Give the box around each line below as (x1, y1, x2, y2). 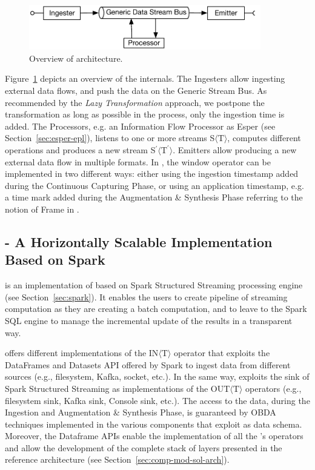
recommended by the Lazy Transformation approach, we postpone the (5, 96, 265, 108)
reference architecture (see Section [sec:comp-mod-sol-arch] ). (5, 453, 230, 466)
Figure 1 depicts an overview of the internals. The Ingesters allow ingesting (5, 72, 285, 85)
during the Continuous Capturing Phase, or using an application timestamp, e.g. (5, 179, 304, 191)
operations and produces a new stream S (5, 144, 156, 156)
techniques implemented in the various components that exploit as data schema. (5, 417, 302, 430)
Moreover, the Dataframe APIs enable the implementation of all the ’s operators (5, 429, 303, 442)
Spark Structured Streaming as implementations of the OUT (5, 382, 230, 394)
